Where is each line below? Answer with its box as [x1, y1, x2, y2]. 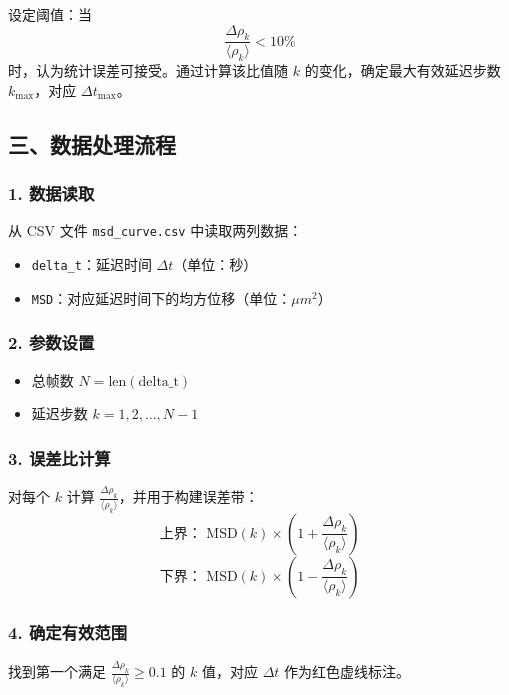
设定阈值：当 [8, 4, 92, 24]
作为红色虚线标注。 [284, 661, 411, 682]
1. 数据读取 [8, 181, 95, 206]
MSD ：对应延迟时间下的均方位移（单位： [31, 287, 292, 308]
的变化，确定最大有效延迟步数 [304, 60, 501, 81]
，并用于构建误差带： [118, 486, 259, 507]
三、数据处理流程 [8, 128, 176, 159]
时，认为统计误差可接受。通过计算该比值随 [8, 60, 288, 81]
